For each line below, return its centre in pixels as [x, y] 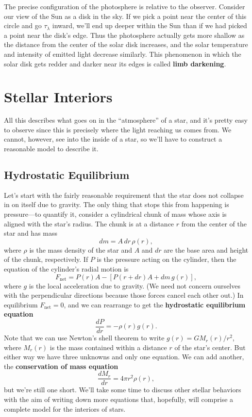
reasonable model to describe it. [51, 149]
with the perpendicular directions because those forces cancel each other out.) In [124, 295]
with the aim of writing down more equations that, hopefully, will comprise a [119, 399]
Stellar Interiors [58, 97]
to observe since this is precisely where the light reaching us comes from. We [118, 129]
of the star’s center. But [210, 347]
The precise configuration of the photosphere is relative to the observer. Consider [125, 6]
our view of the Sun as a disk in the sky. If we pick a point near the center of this [125, 16]
